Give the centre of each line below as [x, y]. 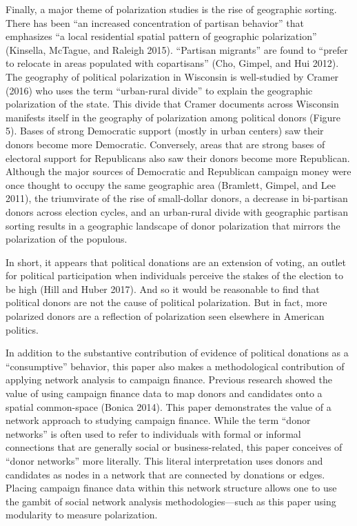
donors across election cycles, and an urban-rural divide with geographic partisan [177, 211]
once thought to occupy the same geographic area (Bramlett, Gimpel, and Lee [171, 184]
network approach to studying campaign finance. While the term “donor [158, 420]
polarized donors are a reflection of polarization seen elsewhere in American [165, 316]
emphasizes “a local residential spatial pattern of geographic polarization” [161, 36]
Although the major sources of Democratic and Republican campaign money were [178, 171]
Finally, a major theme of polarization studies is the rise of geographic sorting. [171, 9]
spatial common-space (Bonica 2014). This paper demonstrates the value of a [169, 406]
